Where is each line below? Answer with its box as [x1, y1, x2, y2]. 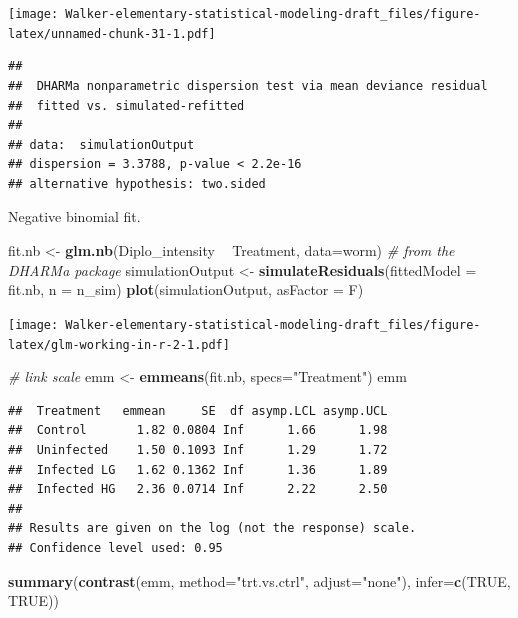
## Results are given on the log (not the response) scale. [8, 521, 417, 536]
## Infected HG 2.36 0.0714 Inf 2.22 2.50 [8, 482, 388, 497]
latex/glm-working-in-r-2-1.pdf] [8, 337, 230, 352]
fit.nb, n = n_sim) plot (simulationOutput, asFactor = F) [8, 279, 364, 300]
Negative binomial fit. [8, 206, 141, 227]
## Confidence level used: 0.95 [8, 540, 223, 555]
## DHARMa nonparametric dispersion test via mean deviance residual [8, 78, 488, 93]
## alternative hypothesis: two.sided [8, 176, 266, 191]
